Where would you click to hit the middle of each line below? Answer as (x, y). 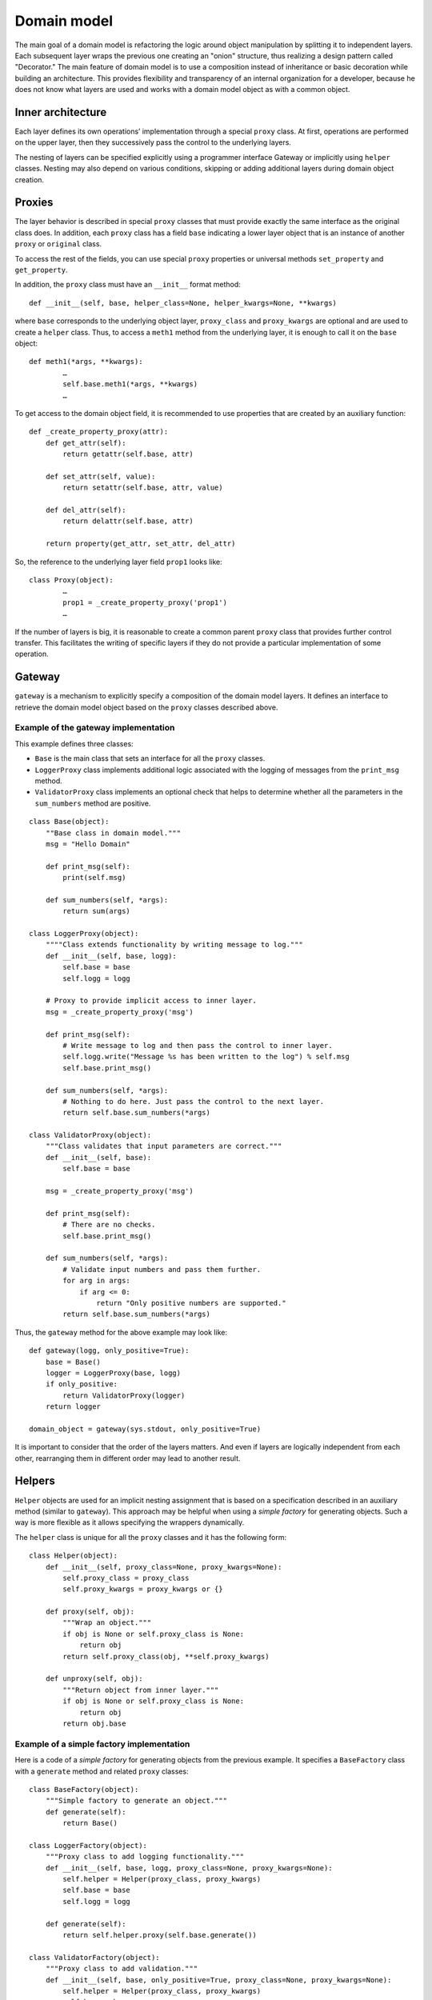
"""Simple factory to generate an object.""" (136, 1801)
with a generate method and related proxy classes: (102, 1771)
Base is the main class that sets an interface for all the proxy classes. (150, 758)
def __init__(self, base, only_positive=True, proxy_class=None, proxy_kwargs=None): (218, 1980)
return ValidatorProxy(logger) (124, 1395)
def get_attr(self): (86, 443)
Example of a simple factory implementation (102, 1744)
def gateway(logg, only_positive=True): (109, 1351)
